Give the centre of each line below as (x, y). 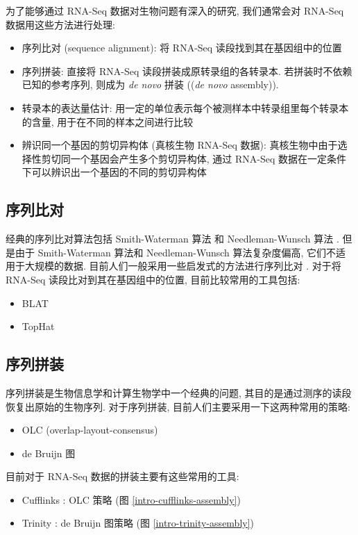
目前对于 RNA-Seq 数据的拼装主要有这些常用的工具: (122, 476)
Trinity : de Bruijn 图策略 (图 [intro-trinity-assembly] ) (138, 523)
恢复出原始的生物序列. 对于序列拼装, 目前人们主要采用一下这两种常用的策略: (178, 406)
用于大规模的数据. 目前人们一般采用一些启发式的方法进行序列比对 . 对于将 (173, 266)
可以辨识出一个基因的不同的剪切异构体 (119, 172)
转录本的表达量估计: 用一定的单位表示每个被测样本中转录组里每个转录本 (185, 107)
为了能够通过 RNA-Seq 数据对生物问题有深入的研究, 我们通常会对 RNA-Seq (175, 10)
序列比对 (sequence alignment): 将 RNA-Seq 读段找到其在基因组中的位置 (182, 48)
